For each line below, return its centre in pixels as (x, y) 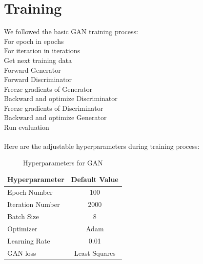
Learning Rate (29, 240)
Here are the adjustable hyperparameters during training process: (102, 146)
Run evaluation (27, 127)
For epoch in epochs (34, 41)
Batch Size (23, 216)
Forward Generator (32, 70)
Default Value (95, 179)
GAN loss (22, 253)
